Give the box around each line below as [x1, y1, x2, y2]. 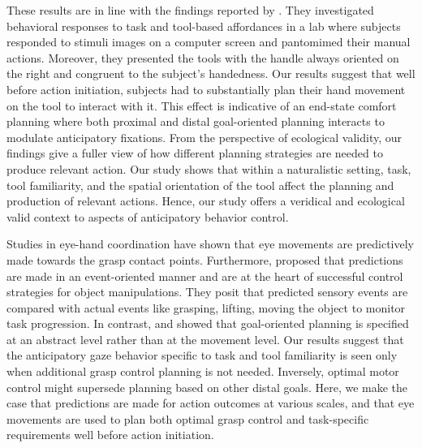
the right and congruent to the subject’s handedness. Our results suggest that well [6, 65, 416, 82]
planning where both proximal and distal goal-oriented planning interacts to [6, 113, 385, 130]
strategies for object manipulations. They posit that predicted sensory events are [6, 283, 408, 300]
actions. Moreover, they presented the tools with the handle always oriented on [6, 49, 399, 66]
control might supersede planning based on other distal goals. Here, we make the [6, 378, 408, 395]
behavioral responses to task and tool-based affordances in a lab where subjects [6, 17, 401, 34]
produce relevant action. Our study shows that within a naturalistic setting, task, [6, 160, 411, 177]
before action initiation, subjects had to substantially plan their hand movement [6, 80, 406, 97]
